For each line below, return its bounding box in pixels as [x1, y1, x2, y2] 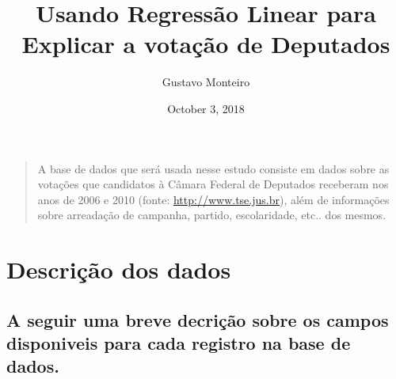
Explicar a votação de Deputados [21, 28, 390, 60]
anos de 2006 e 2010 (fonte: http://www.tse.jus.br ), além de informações [37, 191, 390, 207]
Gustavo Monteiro [162, 74, 250, 90]
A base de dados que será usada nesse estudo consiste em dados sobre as [37, 160, 390, 176]
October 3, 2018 [167, 100, 245, 116]
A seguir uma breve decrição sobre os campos [6, 307, 389, 332]
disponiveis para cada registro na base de [6, 331, 351, 355]
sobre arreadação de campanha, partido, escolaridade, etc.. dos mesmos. [37, 207, 386, 223]
